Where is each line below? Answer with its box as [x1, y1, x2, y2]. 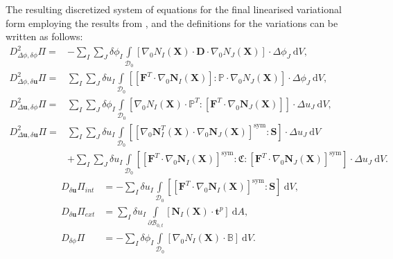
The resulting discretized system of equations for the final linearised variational [6, 2, 342, 16]
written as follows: [6, 29, 83, 44]
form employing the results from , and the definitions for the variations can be [6, 15, 338, 30]
